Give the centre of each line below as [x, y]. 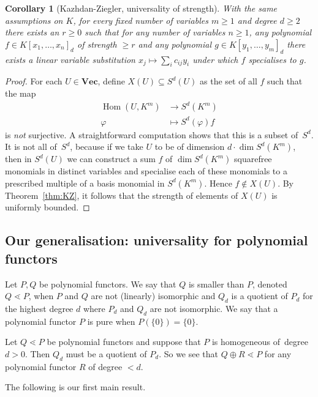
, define [111, 81]
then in [18, 159]
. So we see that [189, 353]
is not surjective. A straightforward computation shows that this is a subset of [152, 134]
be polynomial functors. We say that [108, 284]
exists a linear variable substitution [70, 59]
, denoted [270, 284]
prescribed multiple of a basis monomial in [85, 183]
